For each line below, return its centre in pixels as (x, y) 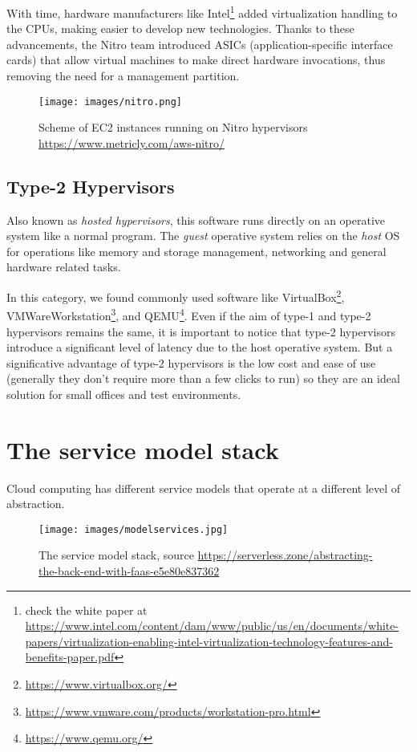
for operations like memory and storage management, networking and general (196, 251)
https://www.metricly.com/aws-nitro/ (132, 142)
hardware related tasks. (64, 267)
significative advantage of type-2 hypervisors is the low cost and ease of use (191, 362)
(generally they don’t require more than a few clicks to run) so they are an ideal (203, 378)
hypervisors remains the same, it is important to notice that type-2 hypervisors (201, 331)
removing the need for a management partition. (123, 76)
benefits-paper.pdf (70, 657)
